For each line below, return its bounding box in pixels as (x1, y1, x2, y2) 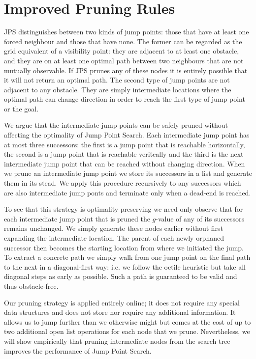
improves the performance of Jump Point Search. (4, 345, 152, 356)
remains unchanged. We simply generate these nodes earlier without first (4, 223, 224, 233)
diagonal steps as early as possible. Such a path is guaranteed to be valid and (4, 271, 237, 281)
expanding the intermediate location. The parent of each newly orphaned (4, 233, 224, 243)
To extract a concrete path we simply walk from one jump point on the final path (4, 252, 251, 262)
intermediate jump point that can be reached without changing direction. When (4, 158, 245, 168)
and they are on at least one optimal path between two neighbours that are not (4, 55, 244, 65)
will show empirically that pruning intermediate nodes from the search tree (4, 335, 230, 346)
